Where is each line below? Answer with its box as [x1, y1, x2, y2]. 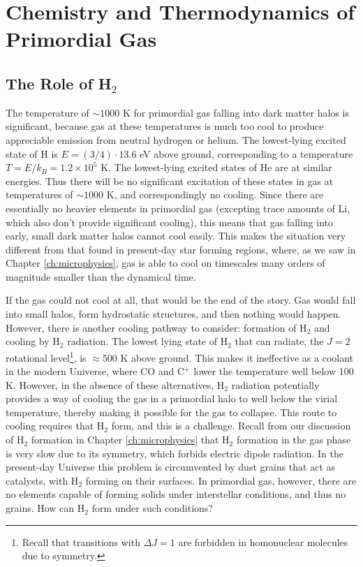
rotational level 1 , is [6, 348, 87, 364]
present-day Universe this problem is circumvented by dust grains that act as [6, 459, 336, 474]
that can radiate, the [235, 334, 324, 348]
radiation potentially [231, 377, 320, 392]
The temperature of [6, 105, 89, 119]
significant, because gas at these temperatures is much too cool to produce [6, 119, 324, 133]
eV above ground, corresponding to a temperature [140, 146, 353, 161]
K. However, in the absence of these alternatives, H [6, 377, 225, 392]
